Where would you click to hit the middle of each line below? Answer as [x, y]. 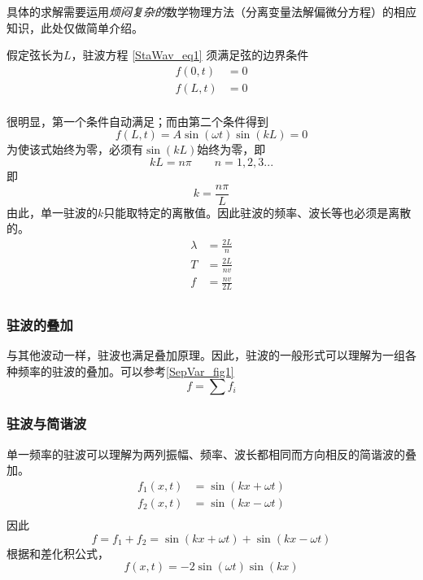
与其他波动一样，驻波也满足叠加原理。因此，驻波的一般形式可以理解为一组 [206, 355]
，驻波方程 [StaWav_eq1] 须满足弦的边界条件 [190, 55]
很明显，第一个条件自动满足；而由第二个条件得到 [137, 121]
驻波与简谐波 [47, 423]
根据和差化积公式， [58, 553]
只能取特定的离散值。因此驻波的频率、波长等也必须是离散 [257, 212]
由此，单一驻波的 [52, 212]
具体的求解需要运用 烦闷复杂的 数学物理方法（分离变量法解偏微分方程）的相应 [211, 11]
